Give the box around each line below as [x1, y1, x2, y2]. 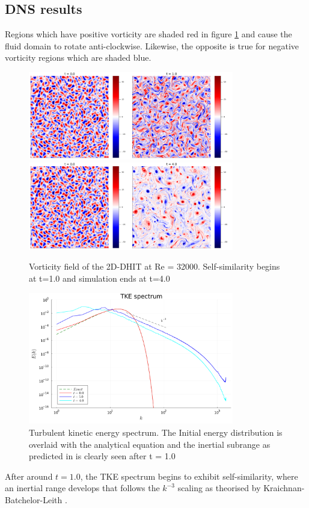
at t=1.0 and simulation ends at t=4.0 [29, 271, 170, 284]
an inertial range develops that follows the [5, 482, 160, 494]
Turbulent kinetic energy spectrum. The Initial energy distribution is [29, 426, 283, 439]
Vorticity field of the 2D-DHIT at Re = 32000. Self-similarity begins [29, 260, 280, 273]
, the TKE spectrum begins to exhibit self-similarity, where [80, 469, 298, 482]
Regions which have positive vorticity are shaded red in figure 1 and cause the [5, 28, 292, 40]
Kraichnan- [263, 482, 305, 494]
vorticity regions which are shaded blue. [5, 51, 151, 64]
